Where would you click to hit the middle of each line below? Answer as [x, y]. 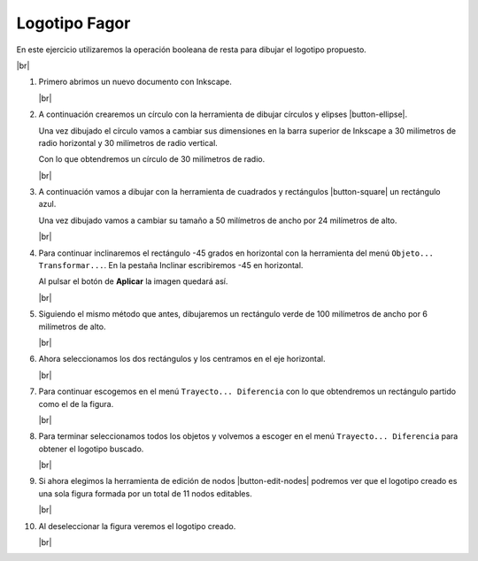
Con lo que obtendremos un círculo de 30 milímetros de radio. [152, 159]
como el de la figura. [76, 403]
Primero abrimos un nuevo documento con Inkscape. [135, 82]
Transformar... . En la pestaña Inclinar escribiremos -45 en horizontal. [171, 265]
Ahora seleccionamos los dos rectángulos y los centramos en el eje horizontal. [182, 359]
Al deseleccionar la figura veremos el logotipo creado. [137, 526]
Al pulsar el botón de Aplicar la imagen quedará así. [133, 281]
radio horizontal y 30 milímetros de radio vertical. [128, 142]
